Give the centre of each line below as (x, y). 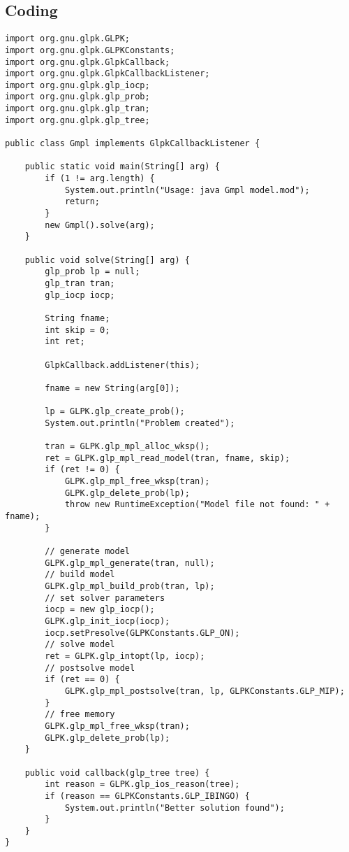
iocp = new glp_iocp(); (100, 610)
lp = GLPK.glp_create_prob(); (115, 412)
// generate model (87, 552)
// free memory (80, 715)
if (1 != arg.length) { (100, 179)
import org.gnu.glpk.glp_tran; (77, 109)
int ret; (65, 342)
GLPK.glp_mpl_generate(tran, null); (130, 563)
